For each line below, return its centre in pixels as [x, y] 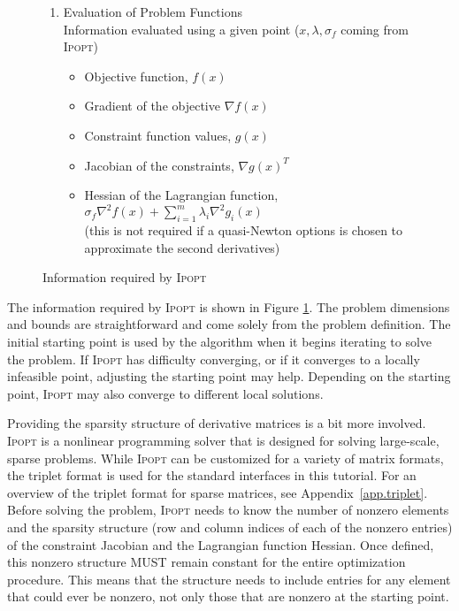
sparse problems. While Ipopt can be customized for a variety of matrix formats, [226, 458]
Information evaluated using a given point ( [181, 29]
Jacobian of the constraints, [159, 165]
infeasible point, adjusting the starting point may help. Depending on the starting [229, 376]
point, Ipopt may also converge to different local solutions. [165, 393]
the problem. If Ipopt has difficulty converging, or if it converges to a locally [214, 359]
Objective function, [136, 76]
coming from [375, 29]
